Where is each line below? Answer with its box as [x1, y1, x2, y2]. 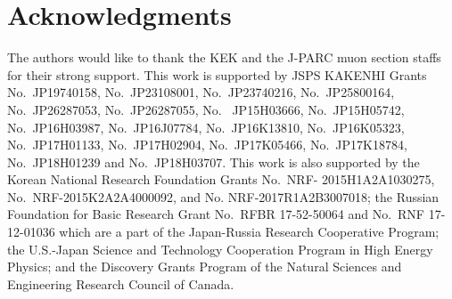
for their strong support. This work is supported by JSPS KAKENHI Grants [7, 65, 427, 84]
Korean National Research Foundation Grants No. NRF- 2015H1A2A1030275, [7, 170, 435, 189]
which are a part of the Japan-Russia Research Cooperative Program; [59, 222, 440, 241]
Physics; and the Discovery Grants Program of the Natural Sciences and [7, 257, 402, 276]
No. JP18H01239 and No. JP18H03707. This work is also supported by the [7, 152, 420, 171]
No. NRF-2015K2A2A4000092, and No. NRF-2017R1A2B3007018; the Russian [7, 187, 440, 206]
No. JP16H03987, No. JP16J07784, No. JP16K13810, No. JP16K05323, [7, 117, 405, 136]
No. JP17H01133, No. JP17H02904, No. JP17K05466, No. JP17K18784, [7, 135, 407, 154]
